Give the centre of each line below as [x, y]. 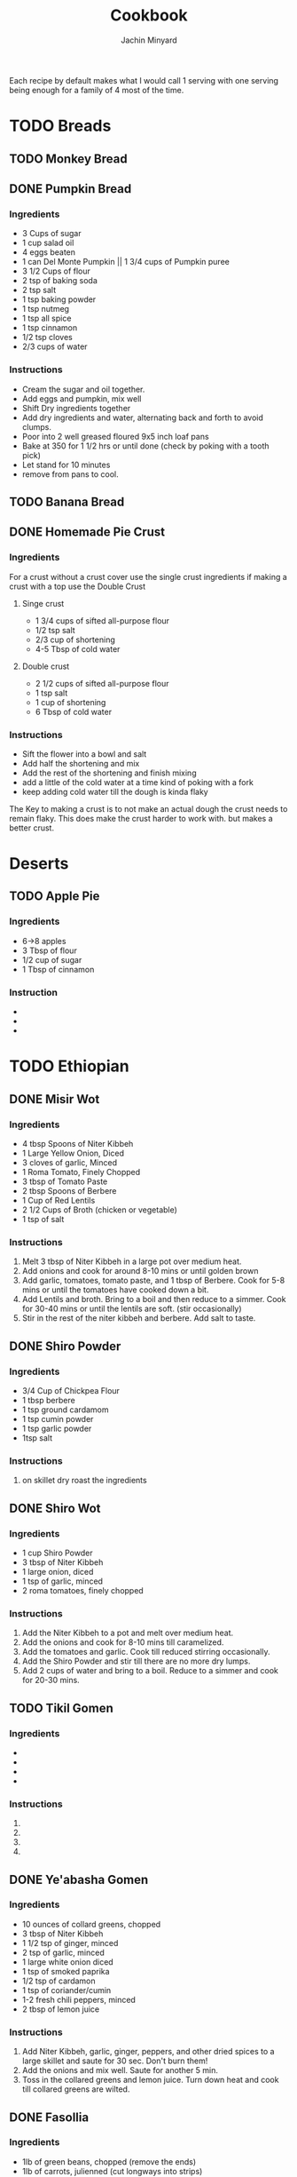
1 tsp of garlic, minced [63, 1581]
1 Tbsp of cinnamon [58, 969]
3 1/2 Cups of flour [56, 271]
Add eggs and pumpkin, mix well [82, 398]
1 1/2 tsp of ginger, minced [70, 1943]
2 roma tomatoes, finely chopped [82, 1590]
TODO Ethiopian [70, 1066]
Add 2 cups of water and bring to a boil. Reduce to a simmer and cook [150, 1671]
